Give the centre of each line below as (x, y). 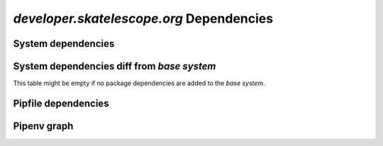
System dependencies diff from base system (115, 66)
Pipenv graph (43, 126)
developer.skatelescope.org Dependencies (143, 18)
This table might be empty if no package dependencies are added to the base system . (139, 83)
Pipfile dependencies (61, 103)
